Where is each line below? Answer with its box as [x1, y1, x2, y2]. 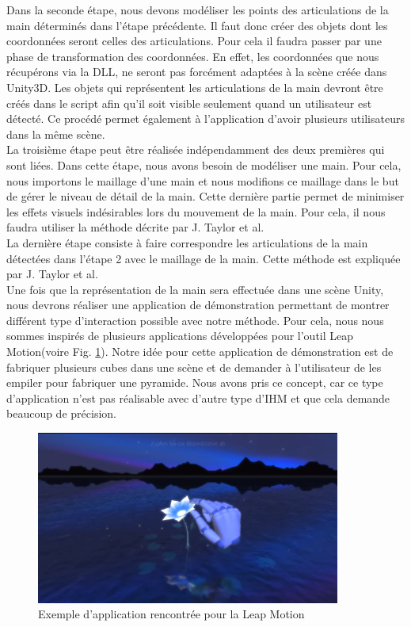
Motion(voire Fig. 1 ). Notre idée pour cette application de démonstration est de [6, 343, 394, 360]
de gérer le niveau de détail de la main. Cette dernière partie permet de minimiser [6, 188, 405, 205]
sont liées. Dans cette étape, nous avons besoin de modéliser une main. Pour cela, [6, 156, 401, 173]
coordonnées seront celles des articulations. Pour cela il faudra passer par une [6, 32, 382, 49]
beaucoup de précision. [6, 405, 116, 422]
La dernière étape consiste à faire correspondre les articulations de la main [6, 234, 368, 250]
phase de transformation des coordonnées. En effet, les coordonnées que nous [6, 48, 379, 64]
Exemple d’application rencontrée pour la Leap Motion [38, 606, 305, 622]
